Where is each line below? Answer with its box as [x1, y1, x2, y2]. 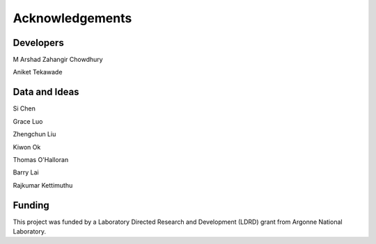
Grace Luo [13, 117, 43, 125]
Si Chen [13, 104, 36, 113]
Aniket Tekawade [13, 68, 63, 76]
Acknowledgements [13, 10, 132, 26]
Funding [13, 199, 50, 211]
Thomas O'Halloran [13, 155, 69, 163]
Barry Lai [13, 168, 39, 177]
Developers [13, 37, 64, 49]
